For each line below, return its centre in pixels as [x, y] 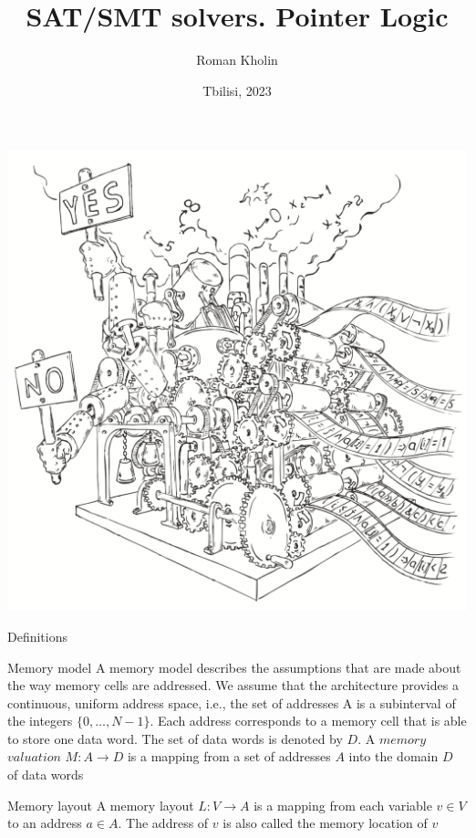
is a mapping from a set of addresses [229, 756]
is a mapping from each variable [343, 805]
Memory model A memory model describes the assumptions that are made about [234, 667]
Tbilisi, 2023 [237, 90]
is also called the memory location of [325, 823]
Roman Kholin [237, 60]
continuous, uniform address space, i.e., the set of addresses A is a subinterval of [232, 702]
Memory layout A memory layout [101, 805]
